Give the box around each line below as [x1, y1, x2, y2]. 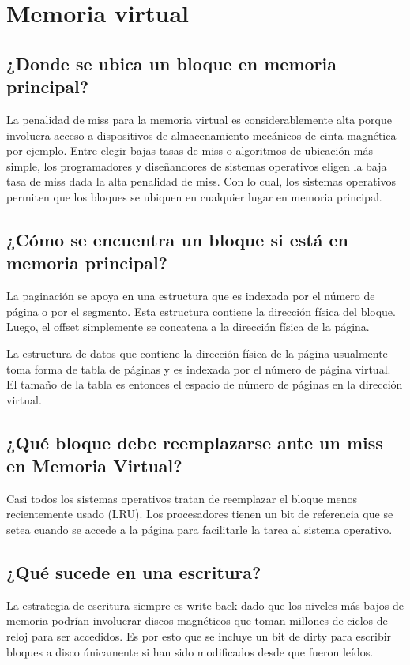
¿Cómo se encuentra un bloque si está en [6, 227, 348, 251]
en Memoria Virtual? [6, 453, 182, 478]
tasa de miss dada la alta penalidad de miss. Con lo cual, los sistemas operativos [6, 173, 397, 190]
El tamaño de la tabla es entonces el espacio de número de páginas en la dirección [6, 376, 403, 393]
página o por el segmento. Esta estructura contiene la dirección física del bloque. [6, 302, 396, 319]
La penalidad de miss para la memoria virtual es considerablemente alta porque [6, 111, 392, 127]
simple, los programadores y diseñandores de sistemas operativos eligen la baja [6, 157, 387, 174]
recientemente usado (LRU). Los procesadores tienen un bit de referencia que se [6, 505, 393, 522]
